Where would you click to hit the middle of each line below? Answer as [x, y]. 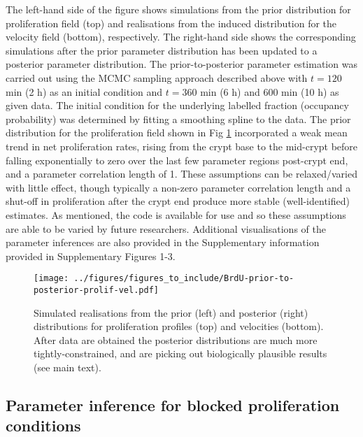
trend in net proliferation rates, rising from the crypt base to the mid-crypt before [182, 146]
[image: [51, 279]
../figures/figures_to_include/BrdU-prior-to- [184, 279]
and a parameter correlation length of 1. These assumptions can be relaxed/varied [181, 174]
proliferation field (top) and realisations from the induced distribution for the [171, 23]
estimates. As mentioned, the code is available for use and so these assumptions [176, 214]
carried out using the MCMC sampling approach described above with [157, 77]
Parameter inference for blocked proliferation [173, 404]
